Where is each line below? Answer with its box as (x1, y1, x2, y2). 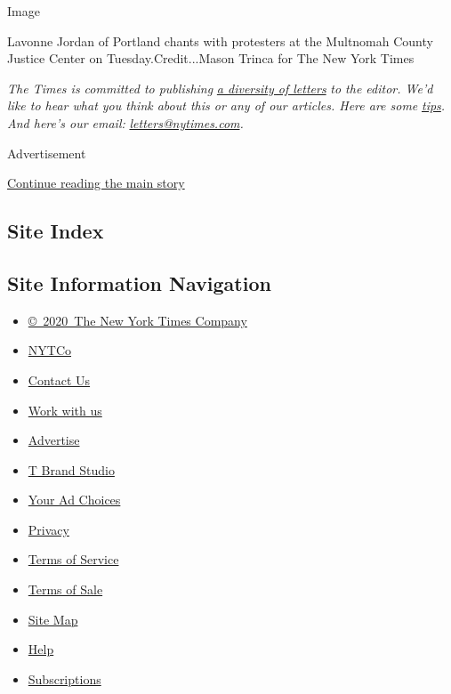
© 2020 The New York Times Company (28, 311, 247, 329)
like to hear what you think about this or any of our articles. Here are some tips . (7, 96, 446, 115)
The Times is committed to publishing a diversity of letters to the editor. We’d (7, 78, 433, 97)
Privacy (28, 520, 69, 538)
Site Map (28, 609, 78, 628)
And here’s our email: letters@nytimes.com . (7, 113, 244, 132)
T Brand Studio (28, 460, 115, 479)
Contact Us (28, 370, 91, 389)
